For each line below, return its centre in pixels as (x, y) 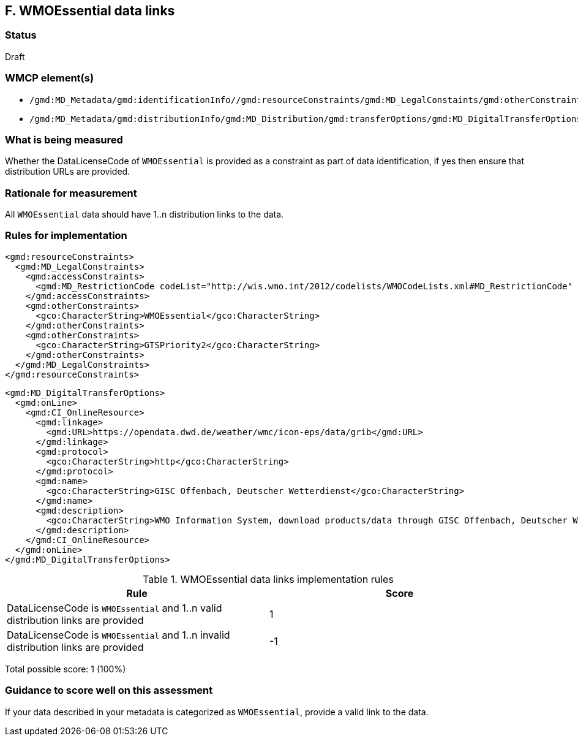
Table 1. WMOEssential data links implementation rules (268, 579)
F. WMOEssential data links (90, 11)
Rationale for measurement (71, 193)
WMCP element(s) (50, 78)
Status (21, 35)
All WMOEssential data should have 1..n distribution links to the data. (144, 215)
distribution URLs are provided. (68, 172)
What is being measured (64, 139)
